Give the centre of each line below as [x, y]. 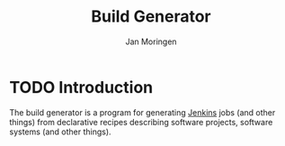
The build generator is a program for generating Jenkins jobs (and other [142, 112]
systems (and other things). [60, 132]
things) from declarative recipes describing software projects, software [141, 122]
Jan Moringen [151, 41]
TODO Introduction [81, 87]
